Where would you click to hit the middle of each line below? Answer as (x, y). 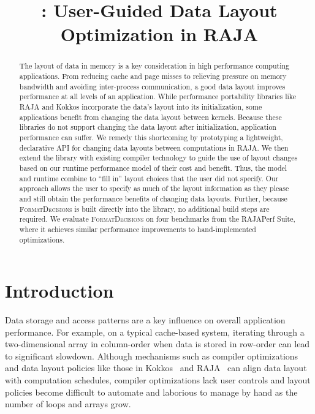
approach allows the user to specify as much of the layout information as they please (154, 188)
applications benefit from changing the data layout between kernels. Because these (150, 117)
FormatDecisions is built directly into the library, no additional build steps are (144, 209)
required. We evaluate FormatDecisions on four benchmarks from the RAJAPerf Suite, (157, 219)
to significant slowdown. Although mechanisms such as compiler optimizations (152, 356)
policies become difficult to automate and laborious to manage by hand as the (151, 392)
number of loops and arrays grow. (68, 404)
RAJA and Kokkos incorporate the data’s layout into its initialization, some (141, 106)
